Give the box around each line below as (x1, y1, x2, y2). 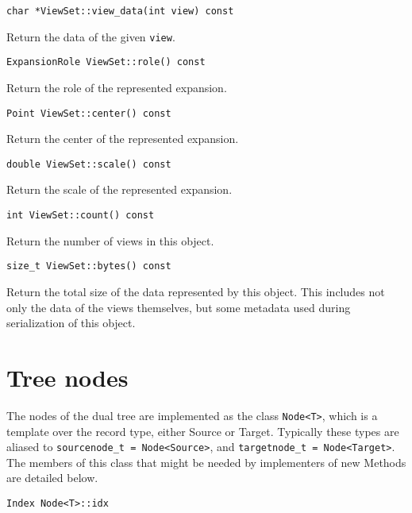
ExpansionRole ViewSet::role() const (6, 56, 206, 68)
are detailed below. (6, 469, 98, 486)
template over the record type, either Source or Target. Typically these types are (6, 422, 399, 439)
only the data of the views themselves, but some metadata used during (6, 299, 351, 315)
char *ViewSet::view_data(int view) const (6, 6, 234, 17)
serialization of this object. (6, 314, 136, 331)
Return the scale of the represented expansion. (6, 181, 233, 198)
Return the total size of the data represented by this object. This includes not (6, 283, 385, 299)
